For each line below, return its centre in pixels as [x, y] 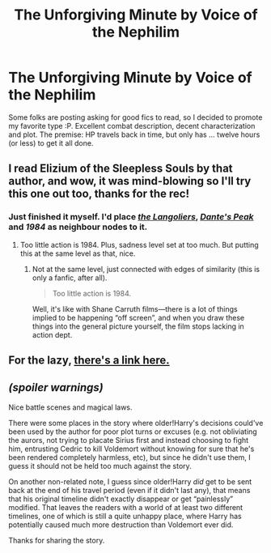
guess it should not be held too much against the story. [100, 466]
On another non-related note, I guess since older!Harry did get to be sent [130, 481]
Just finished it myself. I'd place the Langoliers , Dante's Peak [131, 217]
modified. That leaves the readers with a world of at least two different [126, 507]
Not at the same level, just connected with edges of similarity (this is [146, 269]
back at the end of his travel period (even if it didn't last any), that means [129, 490]
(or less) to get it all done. [51, 143]
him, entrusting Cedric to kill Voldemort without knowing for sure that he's [131, 449]
